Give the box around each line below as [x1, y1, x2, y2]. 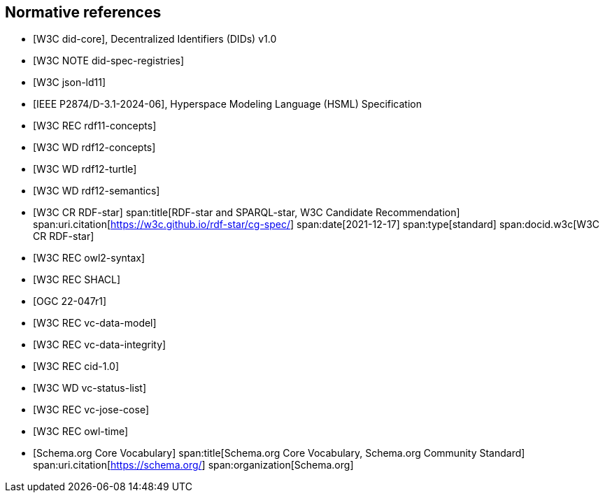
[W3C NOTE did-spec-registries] [33, 55, 185, 67]
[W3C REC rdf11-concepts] [33, 120, 157, 132]
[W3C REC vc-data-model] [33, 317, 157, 329]
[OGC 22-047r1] [33, 295, 107, 308]
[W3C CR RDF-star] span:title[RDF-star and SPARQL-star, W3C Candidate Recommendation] [33, 206, 460, 219]
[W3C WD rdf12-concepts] [33, 141, 156, 154]
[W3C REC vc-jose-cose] [33, 404, 150, 416]
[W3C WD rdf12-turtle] [33, 163, 137, 176]
